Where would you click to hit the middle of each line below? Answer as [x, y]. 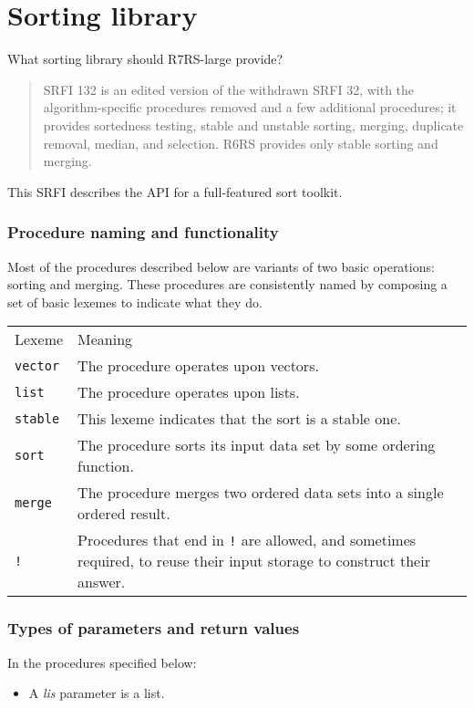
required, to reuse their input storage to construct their [254, 561]
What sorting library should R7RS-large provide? [145, 59]
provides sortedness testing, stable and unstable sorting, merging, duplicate [253, 125]
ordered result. [124, 514]
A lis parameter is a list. [97, 693]
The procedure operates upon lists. [189, 392]
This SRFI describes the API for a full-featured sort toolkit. [175, 191]
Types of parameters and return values [154, 628]
